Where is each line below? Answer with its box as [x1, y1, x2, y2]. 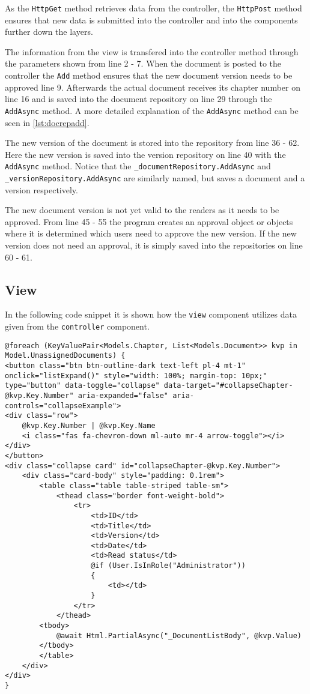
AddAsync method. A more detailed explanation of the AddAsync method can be [5, 104, 299, 116]
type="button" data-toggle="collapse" [5, 381, 160, 390]
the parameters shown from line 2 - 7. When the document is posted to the [5, 57, 282, 70]
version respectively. [5, 183, 78, 196]
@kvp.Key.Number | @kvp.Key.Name [22, 421, 156, 430]
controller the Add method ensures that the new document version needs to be [5, 69, 293, 82]
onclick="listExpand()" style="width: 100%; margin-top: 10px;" [5, 371, 267, 380]
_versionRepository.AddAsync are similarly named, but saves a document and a [5, 171, 305, 184]
